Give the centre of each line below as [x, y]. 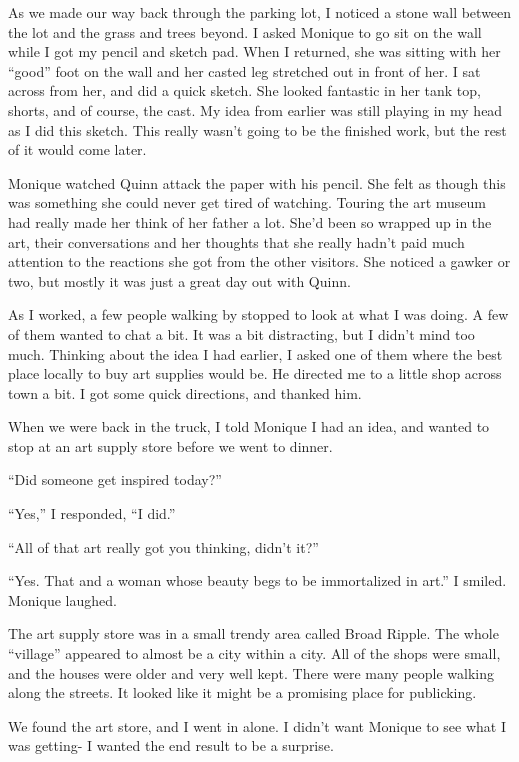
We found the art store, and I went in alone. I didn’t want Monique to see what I [257, 725]
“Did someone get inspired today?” [115, 479]
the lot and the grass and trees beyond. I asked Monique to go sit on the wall [245, 31]
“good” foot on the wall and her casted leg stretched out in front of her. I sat [244, 70]
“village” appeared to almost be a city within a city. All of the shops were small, [254, 653]
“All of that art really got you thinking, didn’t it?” [163, 546]
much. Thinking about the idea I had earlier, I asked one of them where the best [255, 353]
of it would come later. [77, 149]
